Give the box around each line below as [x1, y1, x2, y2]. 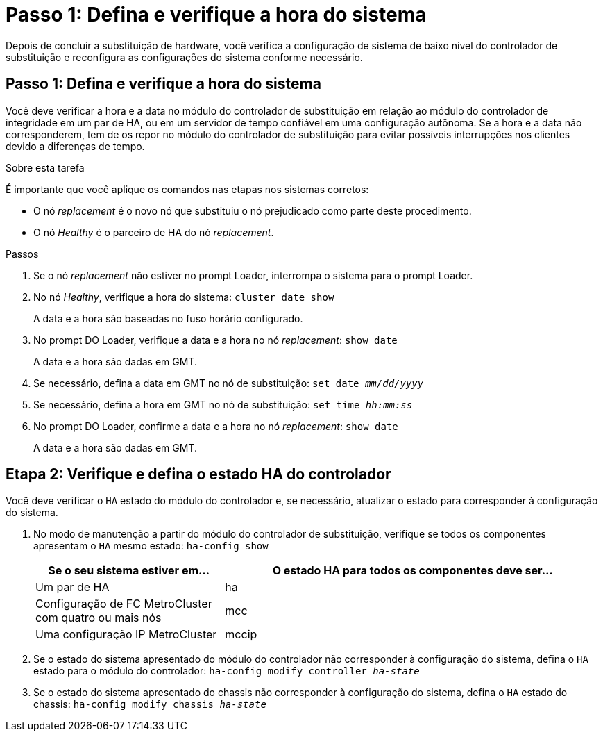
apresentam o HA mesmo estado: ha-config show [33, 540, 269, 552]
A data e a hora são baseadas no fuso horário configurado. [33, 312, 303, 324]
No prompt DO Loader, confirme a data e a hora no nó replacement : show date [33, 420, 398, 432]
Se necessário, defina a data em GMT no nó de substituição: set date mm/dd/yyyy [33, 376, 424, 389]
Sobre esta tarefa [6, 161, 85, 174]
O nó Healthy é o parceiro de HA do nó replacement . [33, 226, 274, 238]
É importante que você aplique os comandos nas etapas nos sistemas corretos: [6, 183, 369, 195]
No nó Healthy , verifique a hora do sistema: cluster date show [33, 290, 334, 303]
